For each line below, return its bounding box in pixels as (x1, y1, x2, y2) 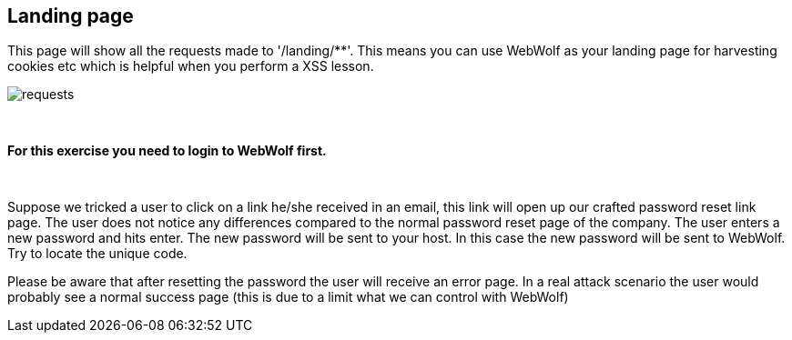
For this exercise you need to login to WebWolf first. (7, 143, 327, 159)
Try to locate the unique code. (7, 245, 188, 262)
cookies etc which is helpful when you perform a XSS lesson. (7, 58, 374, 75)
